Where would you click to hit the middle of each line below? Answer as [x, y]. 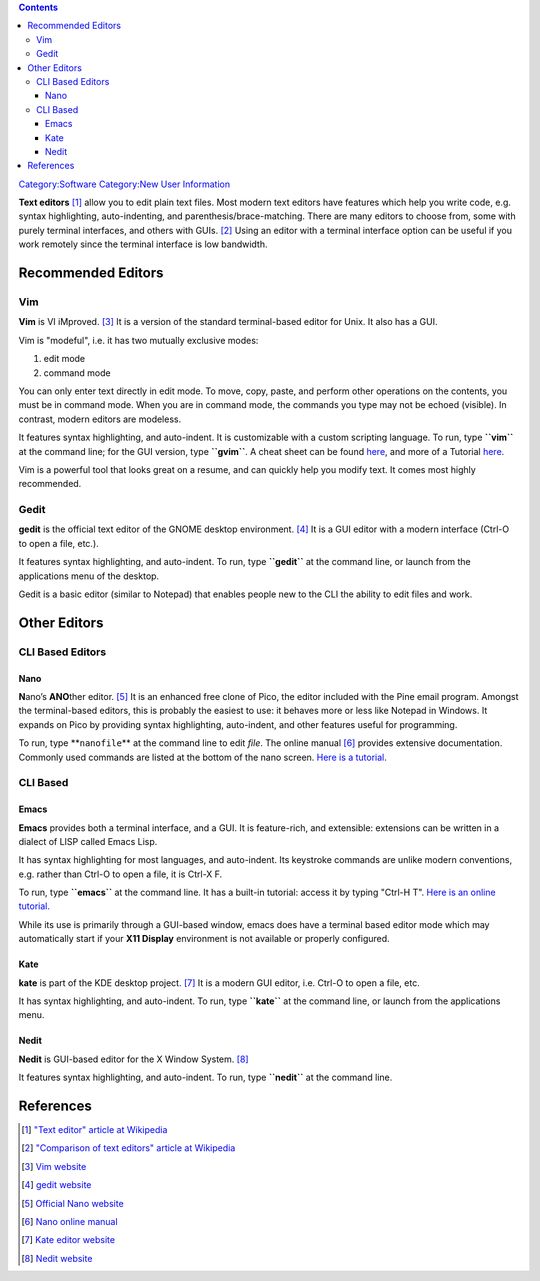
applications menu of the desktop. [89, 576]
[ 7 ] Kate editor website [68, 1240]
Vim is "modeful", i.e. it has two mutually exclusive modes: [138, 340]
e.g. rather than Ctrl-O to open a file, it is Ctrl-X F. [120, 874]
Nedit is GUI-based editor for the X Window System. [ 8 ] [133, 1059]
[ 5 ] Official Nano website [72, 1203]
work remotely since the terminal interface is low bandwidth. [143, 244]
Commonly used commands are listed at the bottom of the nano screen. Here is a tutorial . [202, 757]
